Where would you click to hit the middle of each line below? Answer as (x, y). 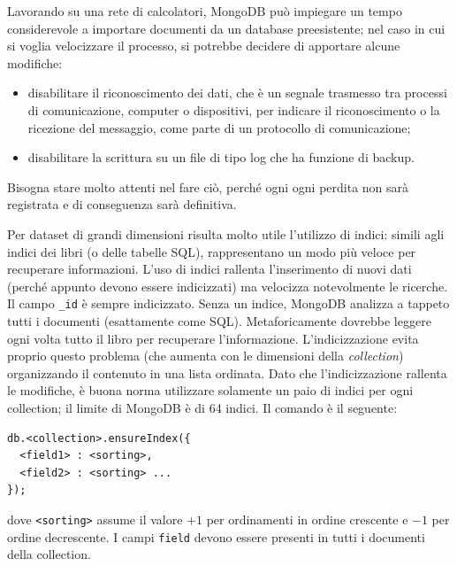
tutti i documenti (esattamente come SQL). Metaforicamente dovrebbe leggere (219, 320)
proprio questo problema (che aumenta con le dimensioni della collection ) (206, 356)
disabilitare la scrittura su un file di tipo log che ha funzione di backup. (221, 157)
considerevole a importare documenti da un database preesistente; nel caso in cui (226, 28)
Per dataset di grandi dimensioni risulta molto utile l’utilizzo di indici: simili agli (226, 233)
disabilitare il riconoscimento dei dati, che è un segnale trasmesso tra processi (237, 93)
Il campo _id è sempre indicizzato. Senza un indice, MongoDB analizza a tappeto (228, 303)
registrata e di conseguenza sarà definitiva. (122, 204)
